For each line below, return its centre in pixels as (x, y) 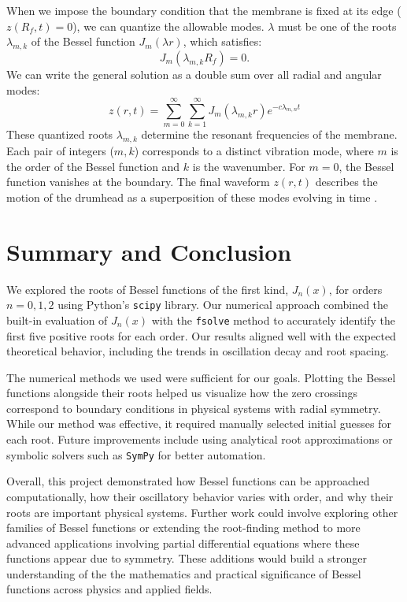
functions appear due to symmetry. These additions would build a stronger (187, 558)
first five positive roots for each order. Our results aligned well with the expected (201, 335)
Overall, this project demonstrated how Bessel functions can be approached (188, 481)
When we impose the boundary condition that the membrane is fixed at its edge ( (204, 10)
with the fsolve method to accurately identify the (274, 320)
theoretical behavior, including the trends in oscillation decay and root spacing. (198, 351)
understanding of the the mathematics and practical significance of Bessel (184, 573)
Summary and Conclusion (149, 251)
